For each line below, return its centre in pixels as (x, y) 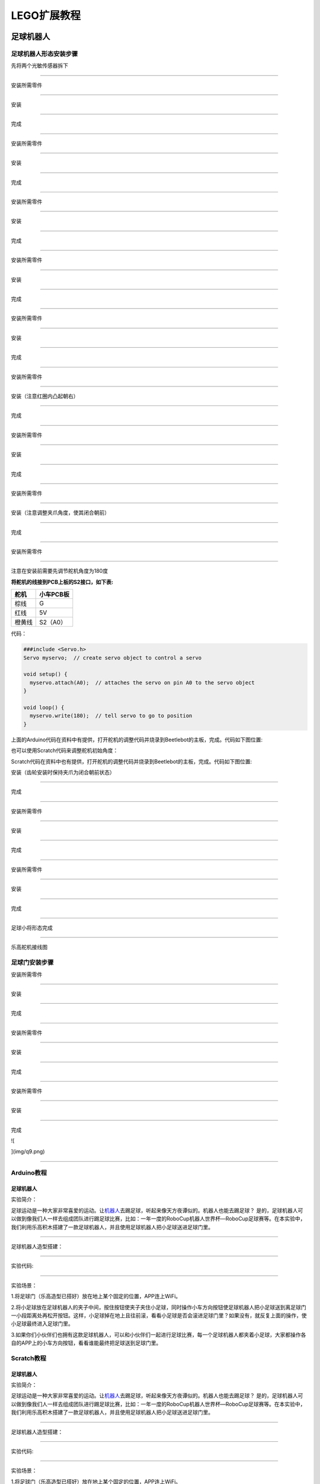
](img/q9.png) (28, 1152)
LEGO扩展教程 (46, 15)
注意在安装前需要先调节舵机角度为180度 (60, 571)
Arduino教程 (29, 1173)
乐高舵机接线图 (29, 947)
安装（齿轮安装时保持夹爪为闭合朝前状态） (63, 772)
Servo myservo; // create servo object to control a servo (113, 658)
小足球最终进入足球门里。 (42, 1324)
